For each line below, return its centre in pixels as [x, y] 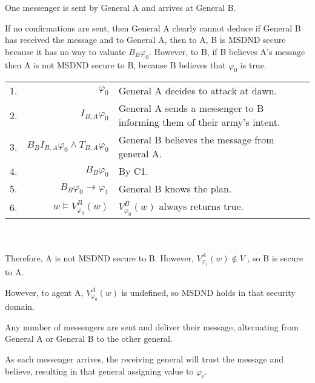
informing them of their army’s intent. [199, 122]
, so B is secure [275, 257]
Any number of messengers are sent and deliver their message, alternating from [152, 326]
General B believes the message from [196, 140]
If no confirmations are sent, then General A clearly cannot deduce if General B [153, 28]
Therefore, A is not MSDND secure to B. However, [99, 257]
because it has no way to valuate [65, 51]
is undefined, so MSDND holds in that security [208, 292]
